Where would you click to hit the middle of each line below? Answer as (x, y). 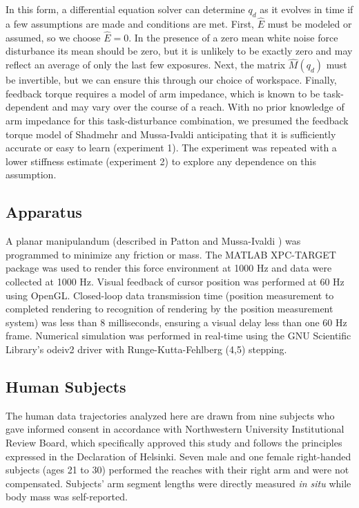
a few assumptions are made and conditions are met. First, (130, 24)
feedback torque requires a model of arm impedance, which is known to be (163, 93)
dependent (28, 107)
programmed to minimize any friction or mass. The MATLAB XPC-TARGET (171, 254)
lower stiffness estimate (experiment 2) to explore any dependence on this (161, 161)
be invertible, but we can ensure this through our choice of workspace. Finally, (171, 80)
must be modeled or (310, 24)
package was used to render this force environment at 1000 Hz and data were (169, 268)
